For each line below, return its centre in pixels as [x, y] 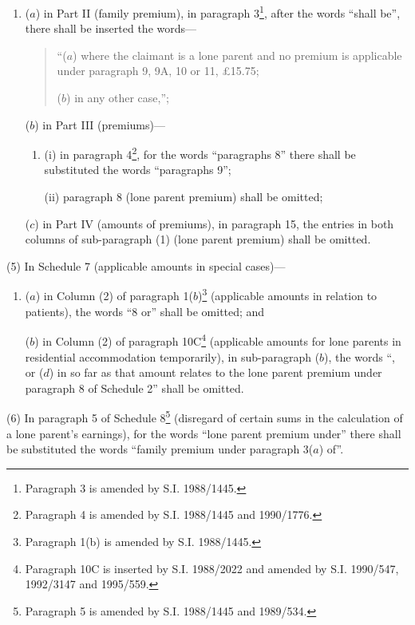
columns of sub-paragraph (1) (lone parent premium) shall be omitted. [198, 239]
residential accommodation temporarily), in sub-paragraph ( [172, 356]
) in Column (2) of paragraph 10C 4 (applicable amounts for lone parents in [218, 340]
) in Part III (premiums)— [100, 124]
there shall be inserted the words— [111, 28]
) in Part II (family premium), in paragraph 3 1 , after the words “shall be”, [218, 12]
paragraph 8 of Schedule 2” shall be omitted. [134, 388]
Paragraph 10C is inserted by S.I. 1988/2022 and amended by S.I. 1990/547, [212, 568]
